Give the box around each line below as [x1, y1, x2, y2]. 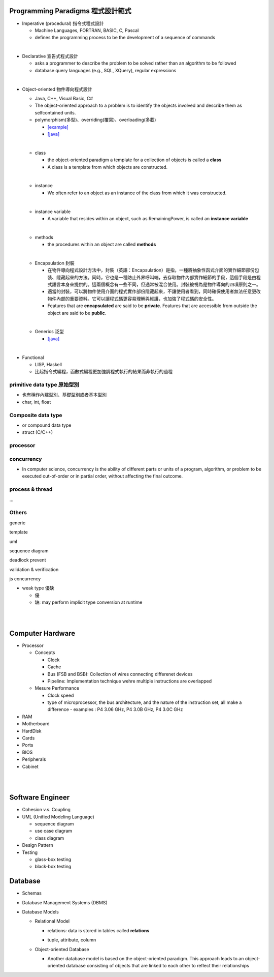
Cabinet [22, 763, 39, 769]
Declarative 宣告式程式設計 [22, 53, 79, 60]
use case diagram [35, 828, 73, 834]
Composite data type [9, 411, 62, 419]
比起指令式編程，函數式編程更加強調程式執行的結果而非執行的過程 [35, 369, 173, 375]
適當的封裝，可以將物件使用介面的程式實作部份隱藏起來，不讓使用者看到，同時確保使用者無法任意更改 [47, 288, 261, 294]
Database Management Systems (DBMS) [22, 899, 108, 905]
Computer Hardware [9, 629, 76, 638]
